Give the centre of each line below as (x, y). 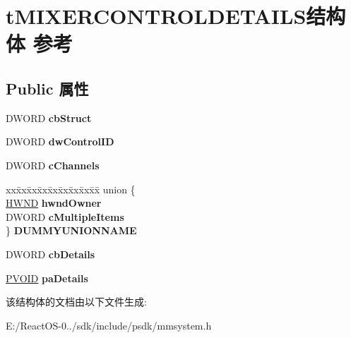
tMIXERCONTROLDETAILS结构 (176, 16)
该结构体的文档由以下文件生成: (76, 302)
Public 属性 (47, 88)
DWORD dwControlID (60, 141)
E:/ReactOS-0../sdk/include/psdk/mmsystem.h (109, 325)
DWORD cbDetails (50, 254)
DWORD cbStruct (49, 117)
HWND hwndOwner (54, 203)
